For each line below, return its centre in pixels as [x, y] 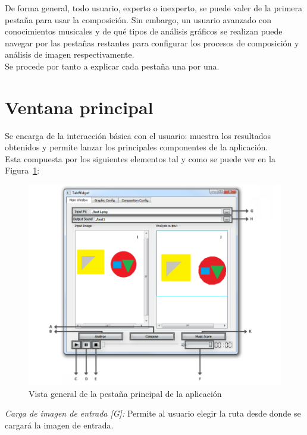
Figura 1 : [22, 170]
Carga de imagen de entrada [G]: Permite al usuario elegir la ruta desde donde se [153, 413]
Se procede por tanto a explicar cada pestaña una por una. [112, 66]
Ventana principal [79, 107]
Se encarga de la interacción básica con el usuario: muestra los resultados [138, 135]
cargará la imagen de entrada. [59, 425]
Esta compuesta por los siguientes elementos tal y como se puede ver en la [140, 158]
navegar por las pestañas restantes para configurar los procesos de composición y [152, 42]
